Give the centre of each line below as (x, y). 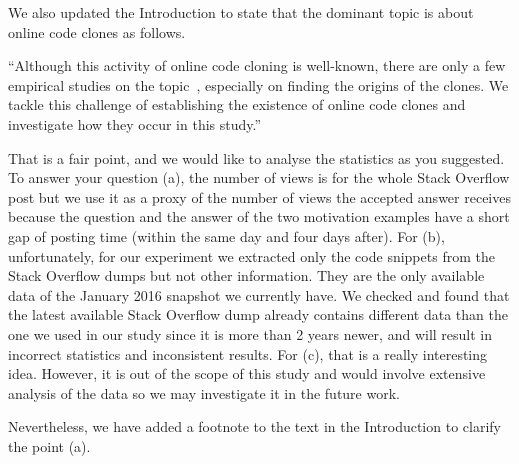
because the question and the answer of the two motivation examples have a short (259, 216)
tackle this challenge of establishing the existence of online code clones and (237, 104)
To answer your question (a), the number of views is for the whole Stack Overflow (259, 177)
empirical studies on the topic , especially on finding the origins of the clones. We (258, 84)
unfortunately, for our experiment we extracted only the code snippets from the (251, 255)
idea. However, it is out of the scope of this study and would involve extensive (247, 373)
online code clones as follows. (97, 31)
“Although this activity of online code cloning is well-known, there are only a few (257, 65)
